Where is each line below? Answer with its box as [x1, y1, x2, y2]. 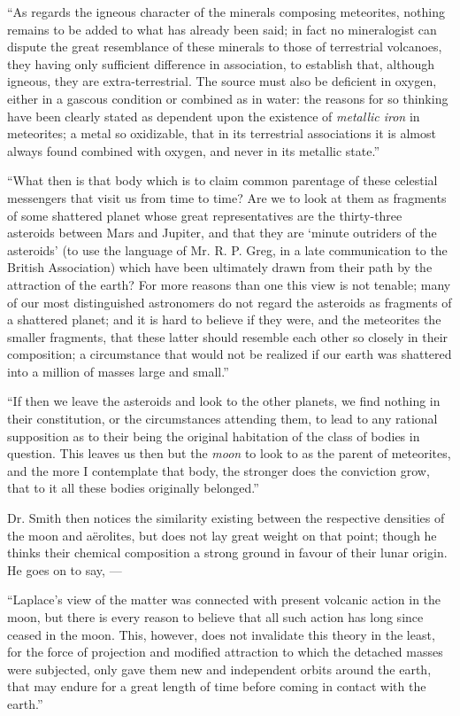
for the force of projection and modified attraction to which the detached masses [7, 642, 443, 661]
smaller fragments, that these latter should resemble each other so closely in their [7, 327, 448, 346]
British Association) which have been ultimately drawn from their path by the [7, 258, 433, 276]
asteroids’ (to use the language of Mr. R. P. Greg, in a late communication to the [7, 240, 448, 259]
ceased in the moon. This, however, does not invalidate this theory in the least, [7, 625, 435, 643]
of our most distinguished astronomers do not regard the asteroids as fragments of [7, 292, 452, 311]
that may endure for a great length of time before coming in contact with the [7, 677, 426, 696]
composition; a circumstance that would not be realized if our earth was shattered [7, 345, 452, 363]
